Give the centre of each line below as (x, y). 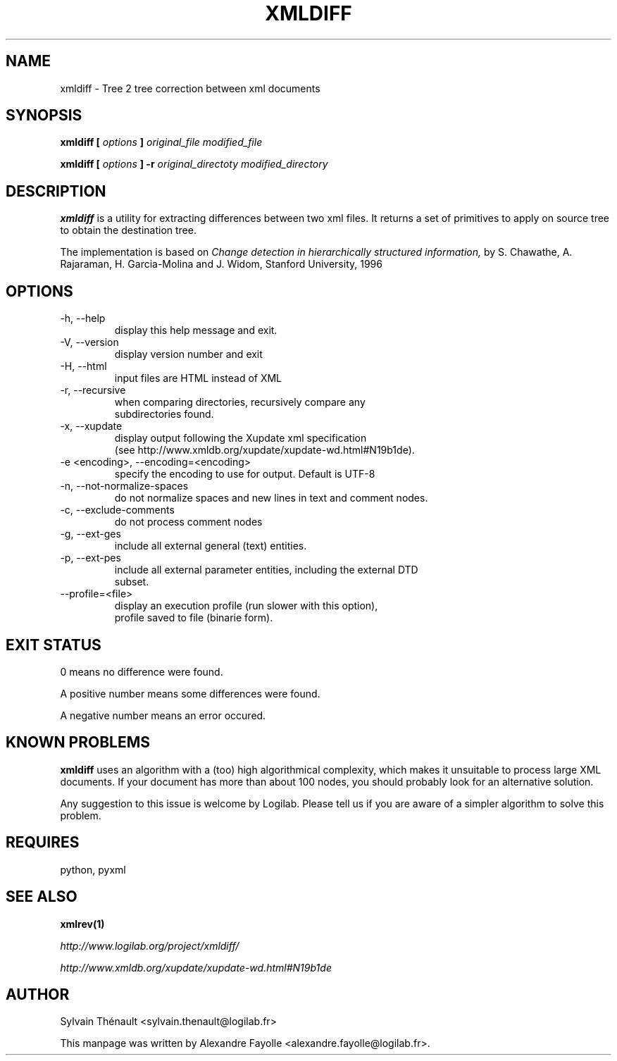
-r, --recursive (93, 390)
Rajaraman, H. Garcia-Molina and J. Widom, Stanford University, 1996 (221, 264)
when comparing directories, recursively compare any (240, 402)
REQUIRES (43, 843)
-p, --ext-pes (91, 558)
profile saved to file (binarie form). (194, 618)
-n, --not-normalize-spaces (124, 486)
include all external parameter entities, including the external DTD (266, 570)
